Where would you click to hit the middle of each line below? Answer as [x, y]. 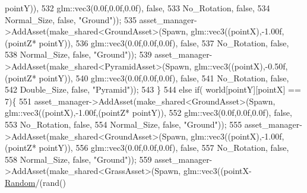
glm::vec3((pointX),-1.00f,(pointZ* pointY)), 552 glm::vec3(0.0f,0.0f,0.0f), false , [148, 113]
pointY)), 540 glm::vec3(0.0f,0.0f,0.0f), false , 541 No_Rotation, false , [164, 77]
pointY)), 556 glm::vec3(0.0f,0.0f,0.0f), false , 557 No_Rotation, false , [164, 148]
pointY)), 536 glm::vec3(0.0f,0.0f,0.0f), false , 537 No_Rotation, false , [164, 42]
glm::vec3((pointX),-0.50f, [241, 66]
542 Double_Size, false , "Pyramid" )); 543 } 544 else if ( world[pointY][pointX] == [153, 89]
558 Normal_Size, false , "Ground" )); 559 [78, 159]
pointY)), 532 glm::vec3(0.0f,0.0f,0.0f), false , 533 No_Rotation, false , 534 [137, 8]
